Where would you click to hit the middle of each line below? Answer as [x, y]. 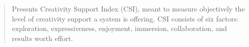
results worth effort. [42, 38]
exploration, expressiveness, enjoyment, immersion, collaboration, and [119, 28]
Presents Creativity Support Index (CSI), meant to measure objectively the [128, 8]
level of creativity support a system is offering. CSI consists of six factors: [125, 18]
